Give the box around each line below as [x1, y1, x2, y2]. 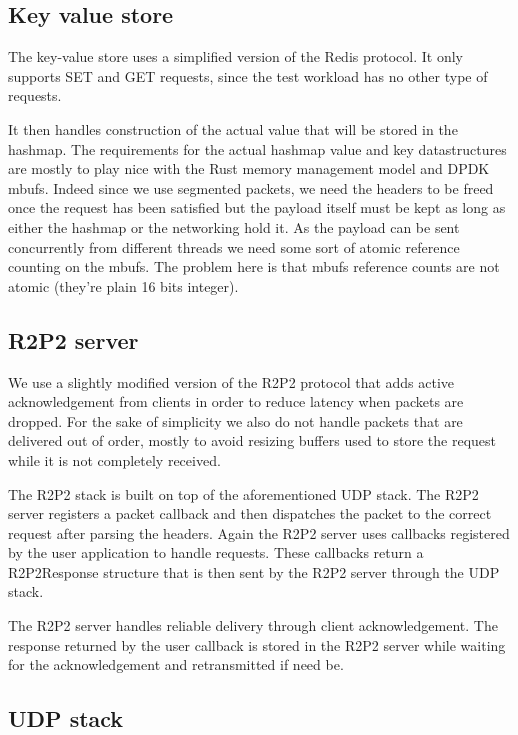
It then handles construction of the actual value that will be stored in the [8, 118, 458, 139]
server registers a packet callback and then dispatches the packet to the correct [8, 503, 492, 524]
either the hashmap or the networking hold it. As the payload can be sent [8, 216, 460, 237]
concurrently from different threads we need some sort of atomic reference [8, 236, 460, 257]
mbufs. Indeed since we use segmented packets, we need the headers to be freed [8, 177, 494, 198]
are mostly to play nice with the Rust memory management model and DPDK [8, 158, 490, 179]
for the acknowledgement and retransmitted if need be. [8, 654, 344, 675]
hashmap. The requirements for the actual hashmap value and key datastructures [8, 138, 507, 159]
